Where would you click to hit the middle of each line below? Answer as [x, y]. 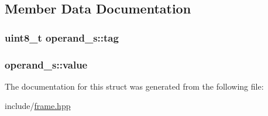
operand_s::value [46, 64]
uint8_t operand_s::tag [62, 37]
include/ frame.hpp [38, 106]
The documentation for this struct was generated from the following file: [134, 86]
